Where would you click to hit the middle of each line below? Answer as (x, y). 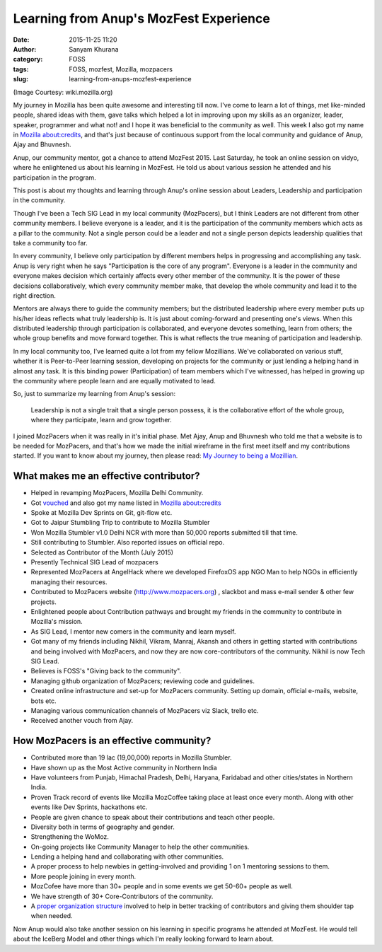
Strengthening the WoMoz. (70, 837)
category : (28, 59)
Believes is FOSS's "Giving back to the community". (106, 671)
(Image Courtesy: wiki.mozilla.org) (63, 92)
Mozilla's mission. (57, 622)
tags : (21, 69)
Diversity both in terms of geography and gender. (103, 827)
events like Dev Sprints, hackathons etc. (89, 807)
